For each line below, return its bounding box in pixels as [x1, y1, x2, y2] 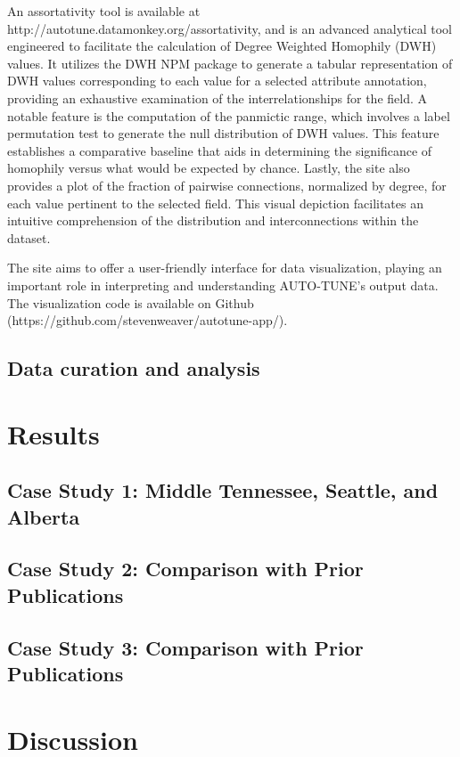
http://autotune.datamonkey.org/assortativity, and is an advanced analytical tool [7, 19, 452, 37]
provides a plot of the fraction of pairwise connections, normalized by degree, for [7, 175, 447, 194]
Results [7, 415, 100, 452]
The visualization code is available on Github [7, 293, 254, 312]
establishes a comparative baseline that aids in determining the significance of [7, 141, 432, 159]
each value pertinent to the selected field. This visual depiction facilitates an [7, 193, 423, 212]
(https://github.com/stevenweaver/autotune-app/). [7, 311, 288, 330]
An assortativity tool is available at [7, 2, 201, 20]
